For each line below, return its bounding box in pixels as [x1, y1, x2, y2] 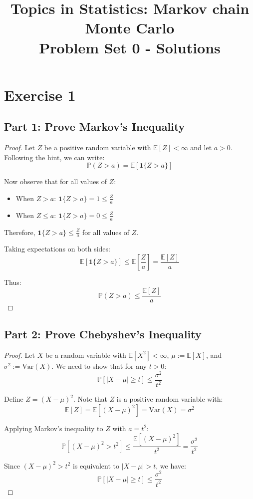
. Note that [73, 394, 107, 404]
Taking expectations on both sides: [4, 244, 110, 254]
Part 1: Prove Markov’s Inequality [4, 119, 185, 134]
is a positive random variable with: [116, 394, 223, 404]
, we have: [156, 460, 186, 471]
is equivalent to [72, 460, 119, 471]
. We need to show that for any [51, 360, 147, 371]
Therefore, [4, 227, 35, 237]
